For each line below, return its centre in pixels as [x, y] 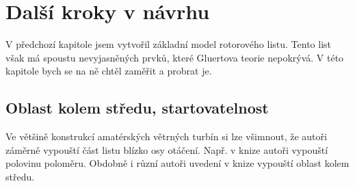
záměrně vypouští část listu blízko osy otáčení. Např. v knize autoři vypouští [167, 149]
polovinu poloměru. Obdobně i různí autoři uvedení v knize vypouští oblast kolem [177, 163]
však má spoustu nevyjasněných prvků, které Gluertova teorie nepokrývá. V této [175, 57]
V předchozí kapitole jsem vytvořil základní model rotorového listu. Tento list [169, 44]
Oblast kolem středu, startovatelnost [137, 108]
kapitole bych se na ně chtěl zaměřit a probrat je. [109, 71]
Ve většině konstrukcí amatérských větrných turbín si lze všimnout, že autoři [166, 136]
